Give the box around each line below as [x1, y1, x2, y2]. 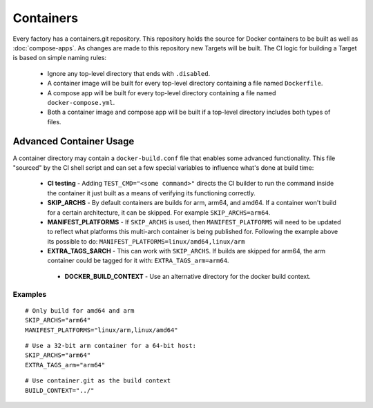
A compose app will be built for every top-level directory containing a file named [47, 88, 276, 97]
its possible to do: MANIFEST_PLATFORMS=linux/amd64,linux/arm [47, 237, 245, 245]
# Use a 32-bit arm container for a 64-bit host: [25, 342, 197, 349]
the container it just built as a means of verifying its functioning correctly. [47, 188, 256, 197]
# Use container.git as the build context [25, 377, 171, 385]
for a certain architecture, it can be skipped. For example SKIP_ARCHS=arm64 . [47, 208, 271, 217]
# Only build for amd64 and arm [25, 307, 135, 314]
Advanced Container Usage [12, 135, 135, 148]
